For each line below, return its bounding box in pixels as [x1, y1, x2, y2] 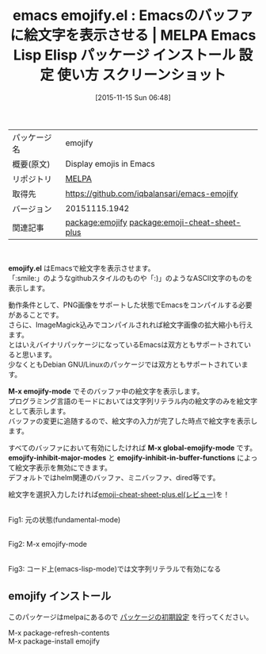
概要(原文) [12, 159, 51, 170]
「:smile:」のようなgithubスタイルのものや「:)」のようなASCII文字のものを [8, 273, 253, 283]
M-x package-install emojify [8, 636, 101, 646]
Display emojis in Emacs [65, 158, 156, 169]
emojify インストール [8, 590, 112, 603]
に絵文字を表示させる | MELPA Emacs [9, 26, 256, 44]
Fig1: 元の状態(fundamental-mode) [8, 514, 121, 524]
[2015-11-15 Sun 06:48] [94, 92, 172, 102]
